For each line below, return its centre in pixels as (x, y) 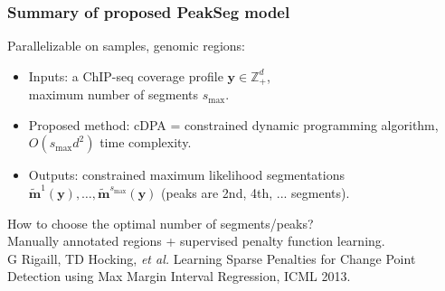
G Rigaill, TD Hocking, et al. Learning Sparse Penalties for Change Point (212, 258)
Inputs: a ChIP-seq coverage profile (126, 75)
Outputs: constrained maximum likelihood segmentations (186, 175)
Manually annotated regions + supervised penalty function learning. (196, 241)
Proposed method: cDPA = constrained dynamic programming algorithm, (233, 124)
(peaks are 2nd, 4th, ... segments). (256, 193)
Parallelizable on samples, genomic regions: (126, 46)
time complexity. (146, 142)
